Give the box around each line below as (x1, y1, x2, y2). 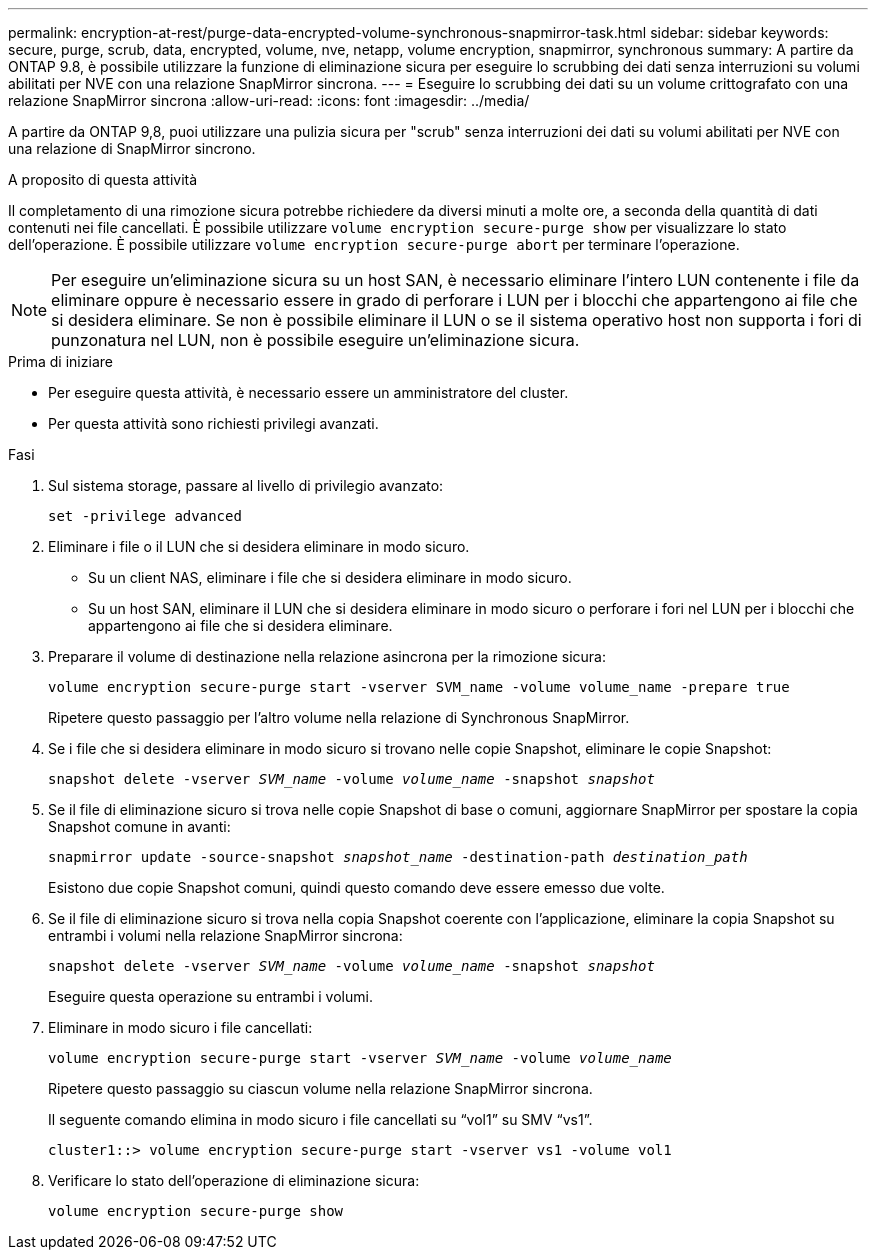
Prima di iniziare (8, 353, 113, 370)
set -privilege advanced (48, 508, 242, 524)
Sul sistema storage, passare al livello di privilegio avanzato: (48, 477, 444, 494)
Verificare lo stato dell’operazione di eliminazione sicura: (48, 1172, 420, 1189)
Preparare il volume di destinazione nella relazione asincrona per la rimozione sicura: (48, 648, 606, 665)
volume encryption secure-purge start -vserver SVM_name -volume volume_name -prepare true (48, 679, 790, 695)
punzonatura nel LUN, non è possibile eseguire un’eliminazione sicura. (51, 330, 580, 350)
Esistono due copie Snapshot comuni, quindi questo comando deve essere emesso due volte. (48, 879, 665, 896)
